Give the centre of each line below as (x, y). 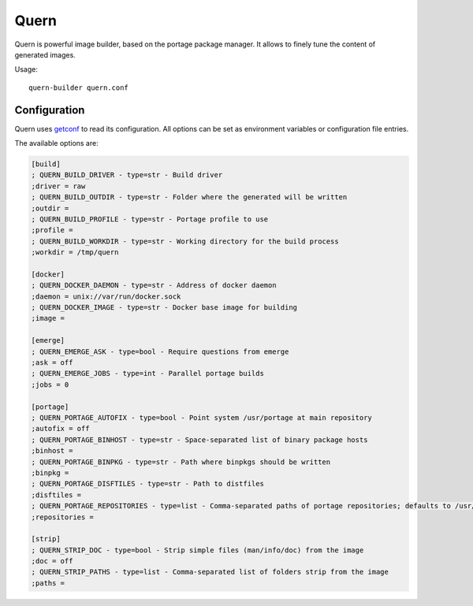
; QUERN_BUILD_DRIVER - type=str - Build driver (127, 175)
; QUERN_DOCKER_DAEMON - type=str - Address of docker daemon (154, 285)
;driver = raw (58, 186)
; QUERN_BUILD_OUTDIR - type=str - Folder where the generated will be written (189, 197)
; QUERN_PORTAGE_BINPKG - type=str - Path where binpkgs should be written (181, 462)
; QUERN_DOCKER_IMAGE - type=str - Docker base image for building (164, 308)
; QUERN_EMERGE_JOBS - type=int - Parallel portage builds (147, 374)
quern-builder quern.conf (79, 87)
